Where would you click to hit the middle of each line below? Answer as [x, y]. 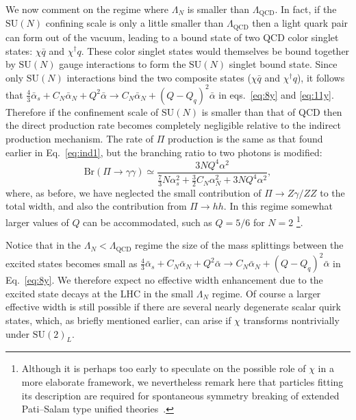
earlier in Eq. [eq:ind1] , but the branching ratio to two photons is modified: [164, 152]
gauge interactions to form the [123, 64]
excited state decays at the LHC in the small [100, 293]
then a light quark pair [300, 23]
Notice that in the [43, 245]
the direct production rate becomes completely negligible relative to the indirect [173, 125]
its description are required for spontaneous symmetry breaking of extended [180, 395]
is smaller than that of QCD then [272, 111]
